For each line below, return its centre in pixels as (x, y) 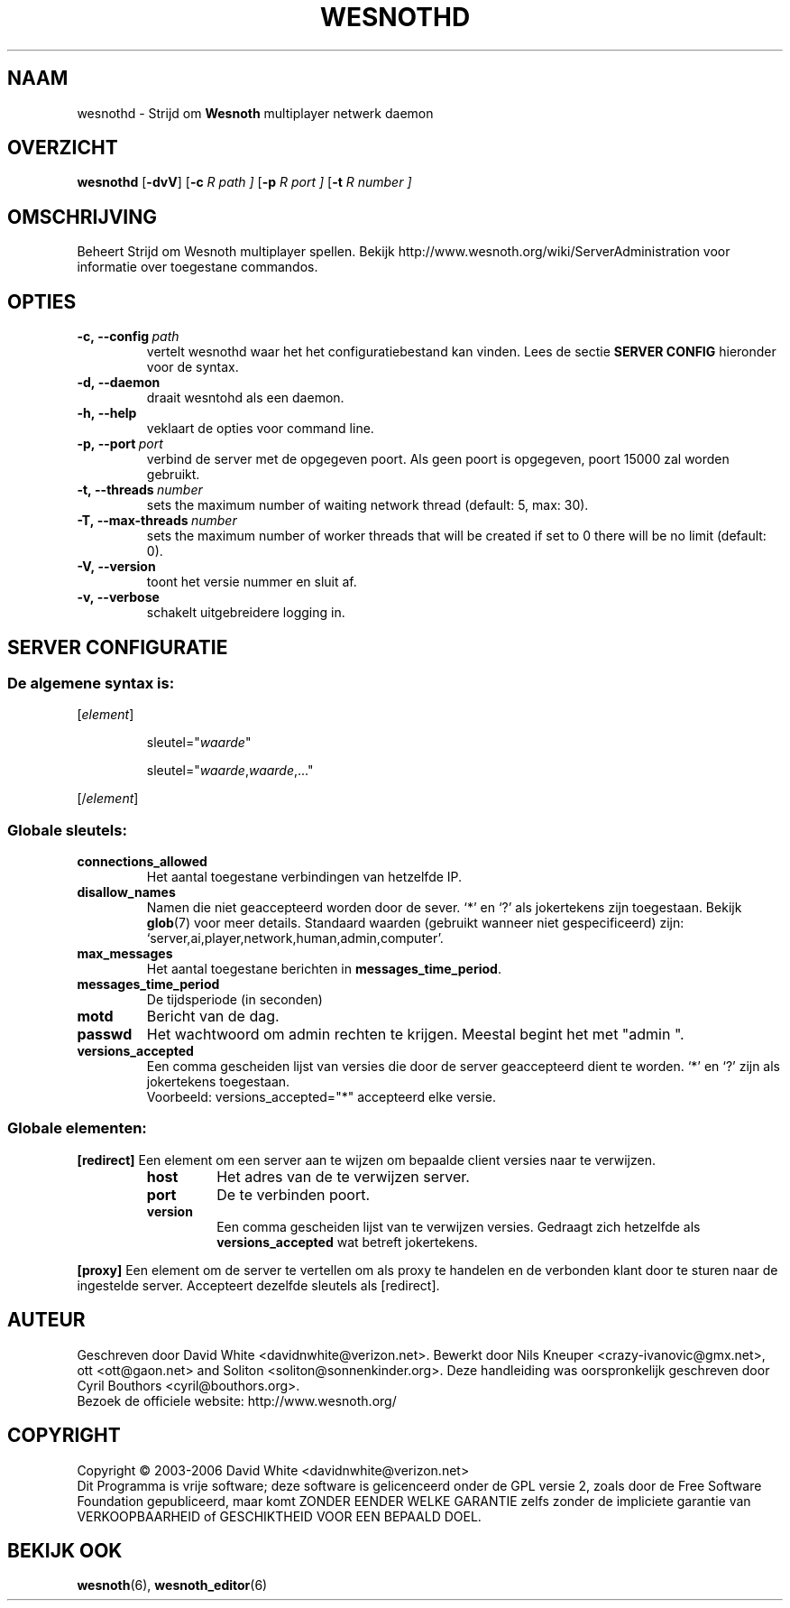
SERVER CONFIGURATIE (118, 647)
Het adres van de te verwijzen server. (343, 1176)
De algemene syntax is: (91, 683)
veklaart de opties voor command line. (260, 429)
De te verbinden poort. (294, 1194)
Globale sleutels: (67, 830)
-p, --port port (120, 444)
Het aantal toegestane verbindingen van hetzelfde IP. (304, 877)
